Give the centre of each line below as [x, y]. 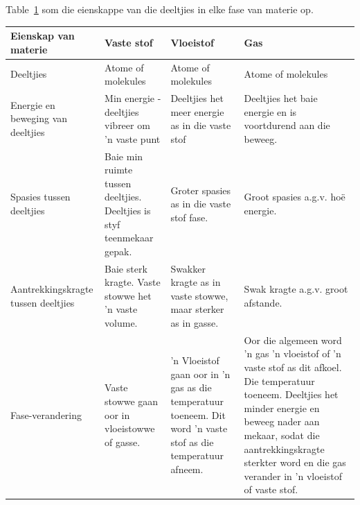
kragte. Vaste [133, 282]
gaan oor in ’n [200, 374]
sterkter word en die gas [295, 462]
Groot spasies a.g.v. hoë [295, 197]
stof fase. [189, 217]
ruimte [119, 170]
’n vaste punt [133, 138]
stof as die [192, 442]
